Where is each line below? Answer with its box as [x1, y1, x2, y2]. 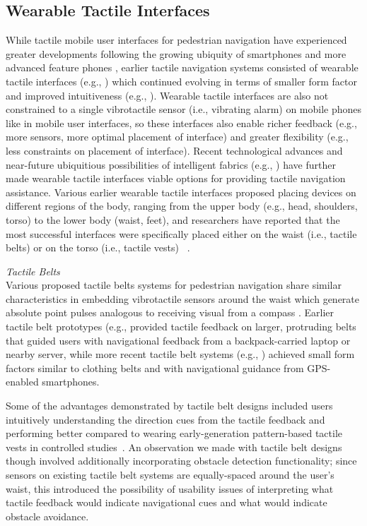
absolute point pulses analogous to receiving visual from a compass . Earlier [6, 305, 334, 320]
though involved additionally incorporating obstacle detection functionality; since [6, 453, 357, 468]
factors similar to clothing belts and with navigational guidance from [6, 360, 304, 375]
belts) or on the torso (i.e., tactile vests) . [6, 240, 190, 255]
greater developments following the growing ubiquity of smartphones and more [6, 46, 346, 61]
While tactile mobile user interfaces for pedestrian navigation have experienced [6, 32, 347, 47]
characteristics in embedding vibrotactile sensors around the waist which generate [6, 291, 360, 306]
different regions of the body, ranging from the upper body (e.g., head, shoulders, [6, 198, 358, 213]
